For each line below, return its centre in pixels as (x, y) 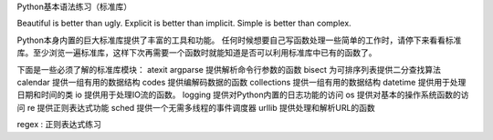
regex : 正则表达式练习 (59, 125)
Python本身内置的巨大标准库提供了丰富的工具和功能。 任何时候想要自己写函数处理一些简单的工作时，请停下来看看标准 (239, 40)
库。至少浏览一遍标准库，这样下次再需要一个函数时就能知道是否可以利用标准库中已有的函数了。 (197, 53)
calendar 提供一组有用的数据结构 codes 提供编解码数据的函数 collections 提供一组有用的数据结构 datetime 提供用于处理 (241, 82)
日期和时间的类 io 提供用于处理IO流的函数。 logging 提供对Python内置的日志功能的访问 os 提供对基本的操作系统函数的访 (243, 95)
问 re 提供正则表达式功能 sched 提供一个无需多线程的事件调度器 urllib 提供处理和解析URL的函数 (196, 107)
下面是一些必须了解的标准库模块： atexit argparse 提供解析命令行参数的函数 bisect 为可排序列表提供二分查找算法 (229, 69)
